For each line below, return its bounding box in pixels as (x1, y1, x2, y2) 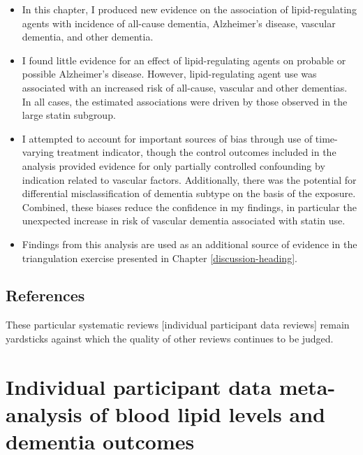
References (6, 284, 85, 306)
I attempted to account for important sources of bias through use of (22, 131, 313, 145)
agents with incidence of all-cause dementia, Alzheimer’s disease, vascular (22, 15, 336, 30)
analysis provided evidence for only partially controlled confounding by (22, 158, 325, 173)
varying (22, 145, 54, 159)
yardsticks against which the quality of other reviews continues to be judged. (6, 331, 334, 345)
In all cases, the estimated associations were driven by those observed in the (22, 94, 348, 108)
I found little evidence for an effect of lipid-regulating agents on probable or (22, 52, 346, 67)
